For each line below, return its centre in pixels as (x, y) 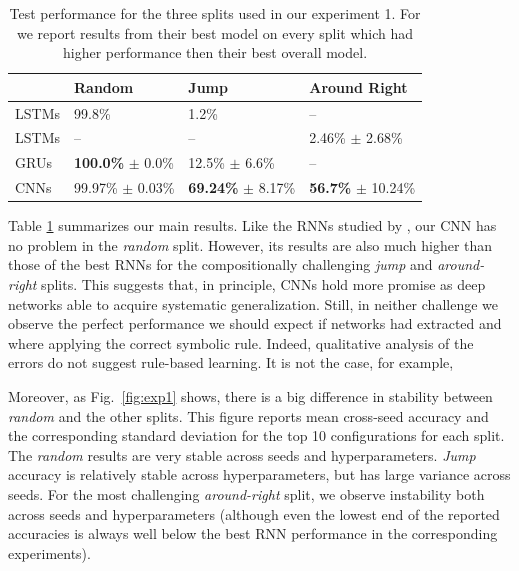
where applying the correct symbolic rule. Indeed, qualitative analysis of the (241, 342)
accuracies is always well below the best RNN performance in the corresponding (253, 533)
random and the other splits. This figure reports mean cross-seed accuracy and (248, 415)
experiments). (49, 552)
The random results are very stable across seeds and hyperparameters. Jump (242, 454)
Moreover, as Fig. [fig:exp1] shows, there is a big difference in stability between (250, 396)
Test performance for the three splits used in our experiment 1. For (215, 13)
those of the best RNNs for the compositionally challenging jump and (220, 264)
